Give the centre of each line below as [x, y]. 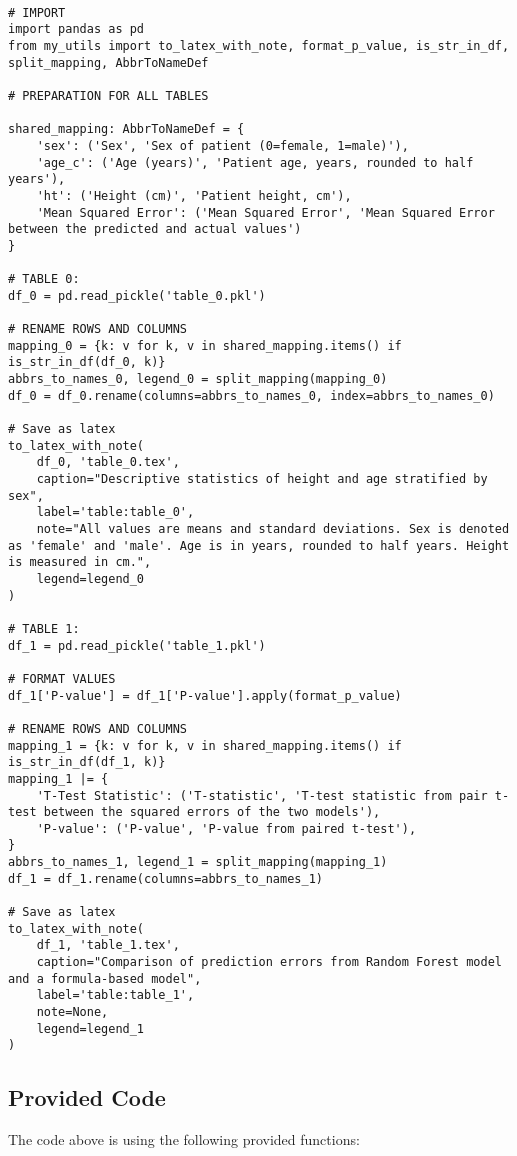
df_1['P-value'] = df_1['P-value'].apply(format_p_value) [205, 695]
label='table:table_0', [115, 512]
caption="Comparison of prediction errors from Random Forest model [269, 962]
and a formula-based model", [105, 978]
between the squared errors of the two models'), [212, 812]
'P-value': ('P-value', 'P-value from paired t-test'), [226, 828]
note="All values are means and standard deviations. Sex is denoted [273, 529]
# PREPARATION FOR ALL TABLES [108, 95]
